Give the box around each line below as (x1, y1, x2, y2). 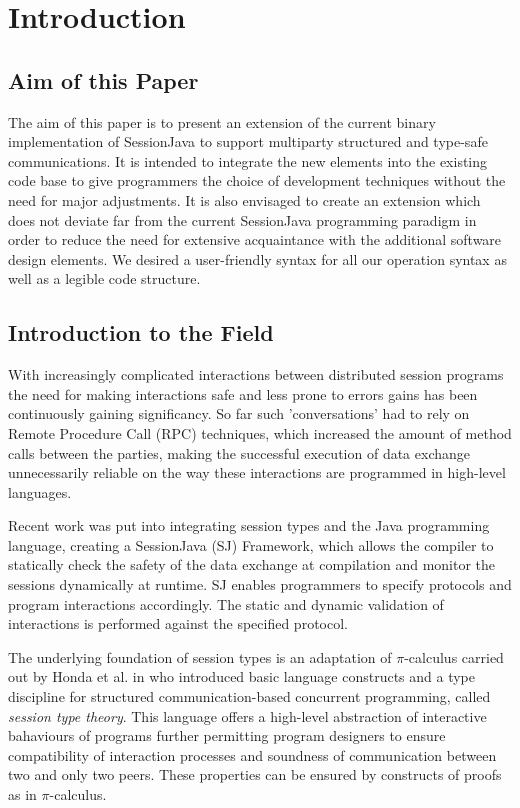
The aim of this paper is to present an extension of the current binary (8, 111, 436, 132)
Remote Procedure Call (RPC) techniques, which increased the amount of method (8, 422, 512, 443)
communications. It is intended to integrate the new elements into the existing (8, 150, 488, 171)
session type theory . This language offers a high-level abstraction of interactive (8, 705, 487, 726)
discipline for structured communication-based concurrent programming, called (8, 686, 491, 707)
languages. (8, 481, 72, 502)
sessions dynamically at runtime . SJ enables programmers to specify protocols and (8, 574, 512, 595)
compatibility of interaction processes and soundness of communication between (8, 744, 497, 765)
